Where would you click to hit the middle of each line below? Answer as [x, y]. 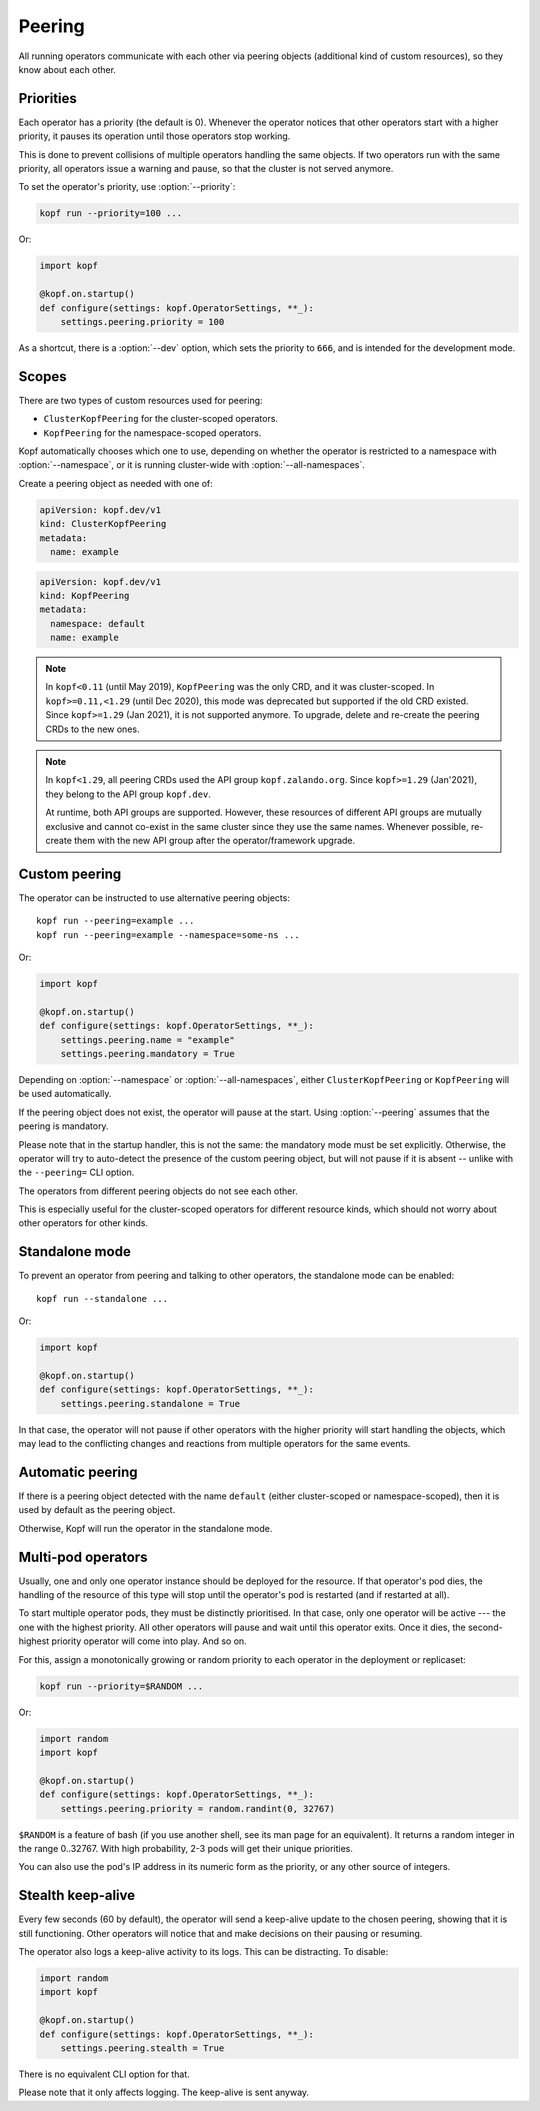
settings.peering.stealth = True [142, 2048]
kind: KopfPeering [84, 595]
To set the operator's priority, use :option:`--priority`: [127, 187]
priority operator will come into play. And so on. [149, 1641]
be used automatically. [65, 1094]
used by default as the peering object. [97, 1510]
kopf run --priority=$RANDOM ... [121, 1686]
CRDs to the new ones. [92, 729]
